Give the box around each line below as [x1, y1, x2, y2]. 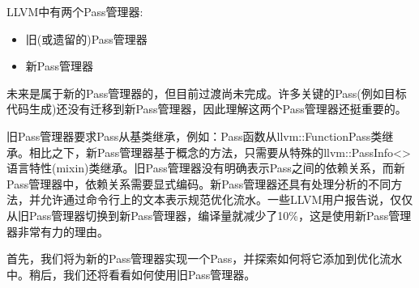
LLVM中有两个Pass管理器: [6, 3, 143, 19]
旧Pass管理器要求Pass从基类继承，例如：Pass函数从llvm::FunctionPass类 [6, 127, 383, 144]
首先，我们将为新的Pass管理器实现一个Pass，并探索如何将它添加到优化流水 [6, 250, 403, 267]
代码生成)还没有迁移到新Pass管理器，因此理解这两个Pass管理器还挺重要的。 [6, 100, 407, 117]
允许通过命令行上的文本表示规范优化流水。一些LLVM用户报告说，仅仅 [40, 191, 413, 208]
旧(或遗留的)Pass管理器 [25, 30, 148, 47]
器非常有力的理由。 [6, 222, 109, 239]
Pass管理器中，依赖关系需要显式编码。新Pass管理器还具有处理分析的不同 [6, 175, 391, 192]
